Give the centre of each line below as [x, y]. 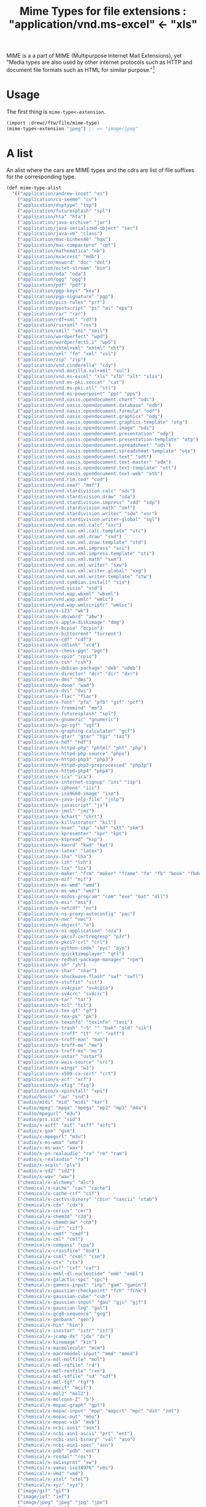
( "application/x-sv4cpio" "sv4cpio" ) [66, 988]
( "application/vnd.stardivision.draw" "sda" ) [77, 497]
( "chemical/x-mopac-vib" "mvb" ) [59, 1422]
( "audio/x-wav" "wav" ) [46, 1176]
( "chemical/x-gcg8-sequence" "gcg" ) [64, 1313]
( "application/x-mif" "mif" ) [55, 879]
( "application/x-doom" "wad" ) [56, 685]
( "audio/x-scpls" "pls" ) [49, 1165]
